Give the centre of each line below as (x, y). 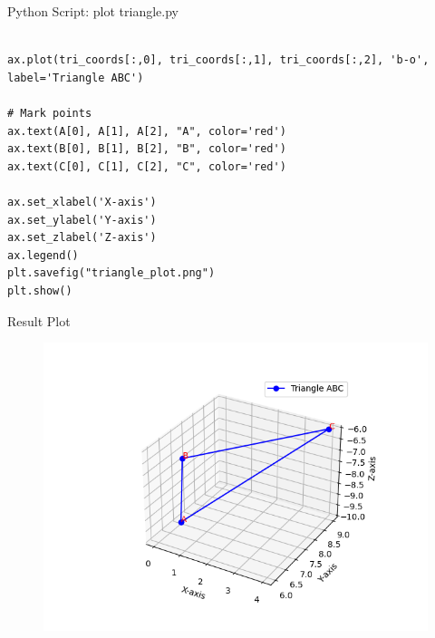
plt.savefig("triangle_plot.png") (111, 273)
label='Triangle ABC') (76, 77)
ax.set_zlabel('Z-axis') (82, 238)
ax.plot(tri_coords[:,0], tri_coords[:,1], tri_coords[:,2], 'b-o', (218, 60)
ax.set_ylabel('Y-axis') (82, 220)
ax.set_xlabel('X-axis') (82, 202)
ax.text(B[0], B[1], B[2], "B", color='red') (147, 149)
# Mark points (50, 113)
